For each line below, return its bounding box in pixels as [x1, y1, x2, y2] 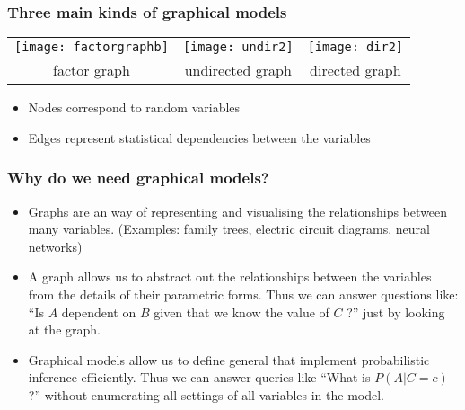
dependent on [61, 302, 136, 321]
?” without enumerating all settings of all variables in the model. [28, 385, 384, 404]
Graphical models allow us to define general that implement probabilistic [28, 350, 430, 369]
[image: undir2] [182, 40, 294, 55]
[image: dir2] [307, 40, 404, 55]
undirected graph [184, 59, 292, 81]
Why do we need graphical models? [7, 166, 269, 189]
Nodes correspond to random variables [28, 98, 241, 117]
